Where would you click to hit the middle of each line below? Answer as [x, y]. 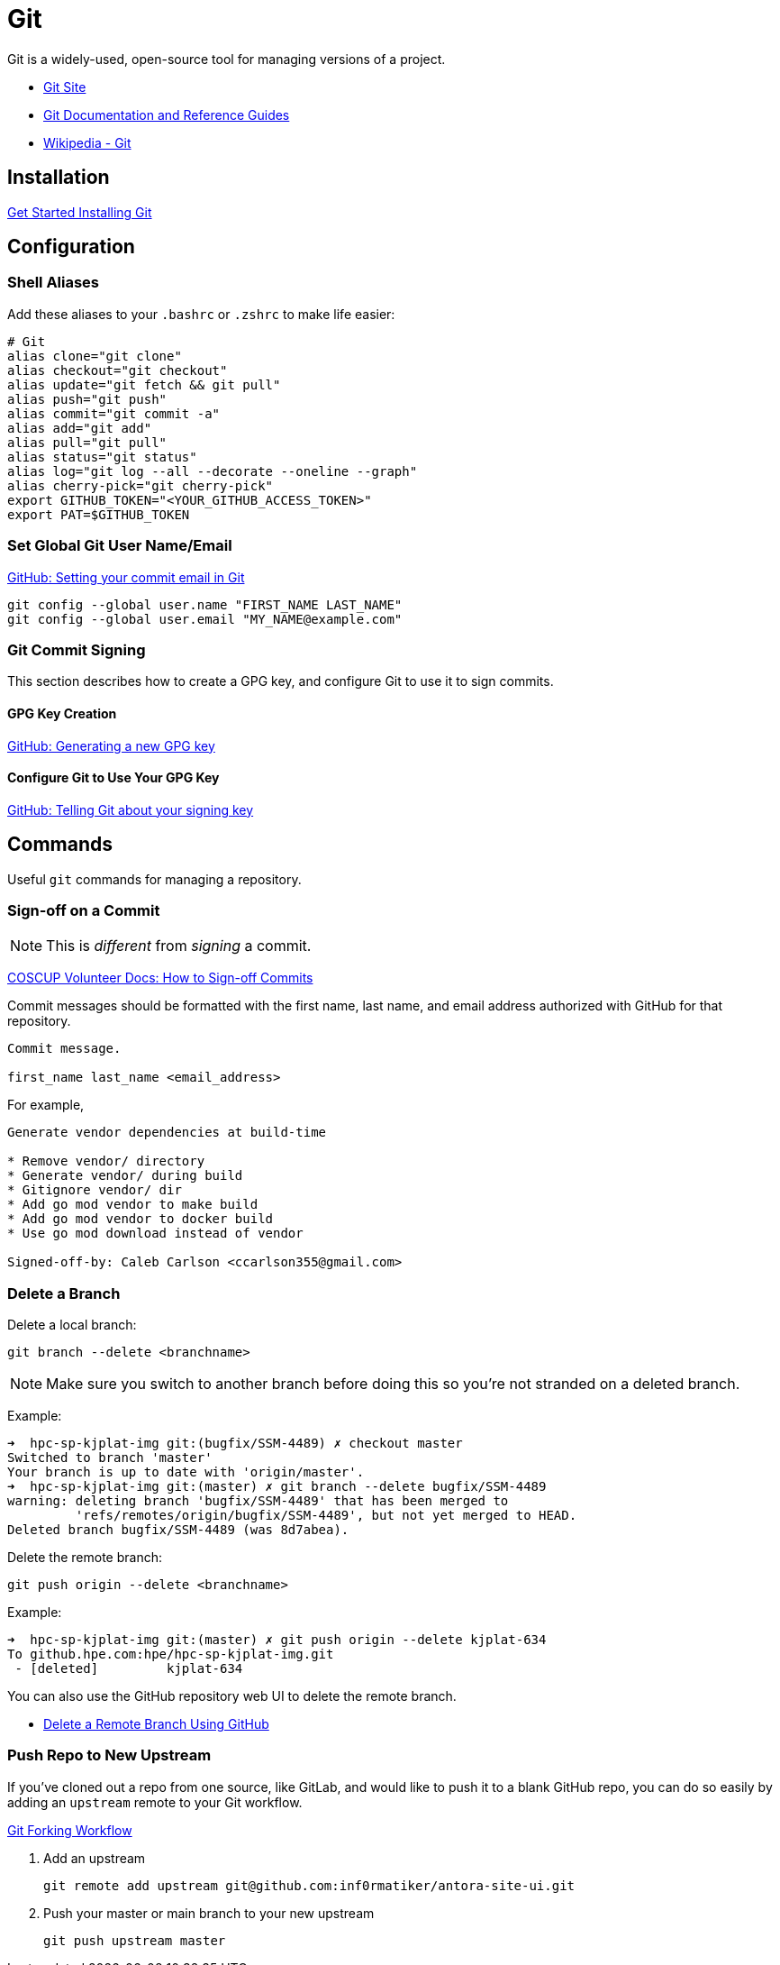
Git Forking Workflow [70, 1830]
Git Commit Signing [77, 649]
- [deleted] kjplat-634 [129, 1669]
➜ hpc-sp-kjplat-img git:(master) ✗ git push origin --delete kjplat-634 [277, 1640]
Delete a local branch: [72, 1325]
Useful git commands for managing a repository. [154, 879]
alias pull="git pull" [87, 442]
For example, [46, 1105]
